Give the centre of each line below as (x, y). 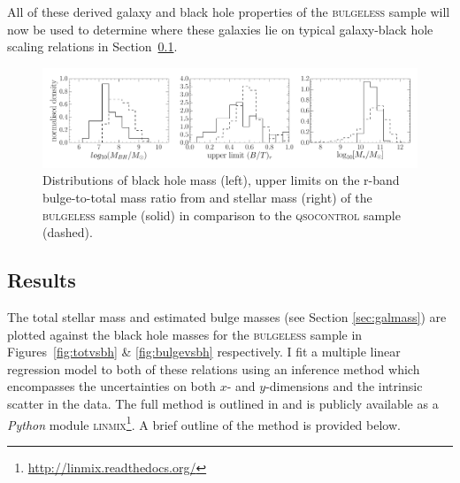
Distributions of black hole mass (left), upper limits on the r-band (221, 180)
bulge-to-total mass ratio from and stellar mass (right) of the (207, 197)
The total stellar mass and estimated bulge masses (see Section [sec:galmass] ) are (227, 316)
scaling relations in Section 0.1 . (92, 46)
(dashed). (68, 232)
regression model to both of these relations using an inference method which (214, 368)
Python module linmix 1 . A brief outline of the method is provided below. (204, 423)
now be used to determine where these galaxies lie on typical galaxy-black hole (220, 29)
